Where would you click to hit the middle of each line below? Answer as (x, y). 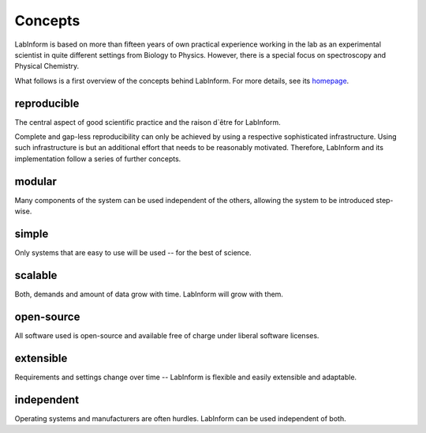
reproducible (47, 103)
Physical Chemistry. (47, 66)
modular (35, 181)
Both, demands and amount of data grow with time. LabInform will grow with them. (149, 294)
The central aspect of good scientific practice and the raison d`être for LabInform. (148, 122)
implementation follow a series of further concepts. (98, 159)
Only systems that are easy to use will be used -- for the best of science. (133, 252)
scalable (36, 275)
